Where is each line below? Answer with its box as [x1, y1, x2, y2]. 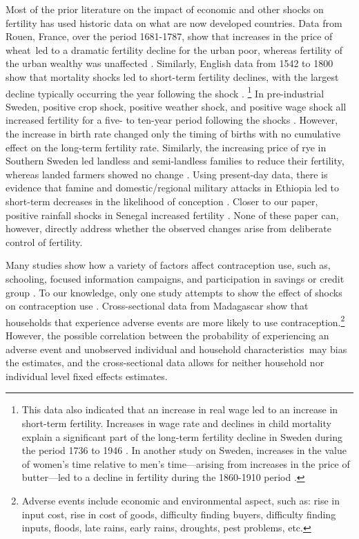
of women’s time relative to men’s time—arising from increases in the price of [21, 456, 350, 471]
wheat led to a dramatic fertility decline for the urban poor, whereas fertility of [6, 42, 343, 57]
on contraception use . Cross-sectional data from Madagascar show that [6, 299, 309, 313]
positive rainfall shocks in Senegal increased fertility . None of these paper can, [6, 207, 339, 222]
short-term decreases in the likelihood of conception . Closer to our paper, [6, 193, 318, 208]
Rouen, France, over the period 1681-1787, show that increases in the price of [6, 29, 333, 44]
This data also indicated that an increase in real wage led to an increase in [21, 402, 338, 417]
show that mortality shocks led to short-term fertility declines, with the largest [6, 69, 339, 84]
